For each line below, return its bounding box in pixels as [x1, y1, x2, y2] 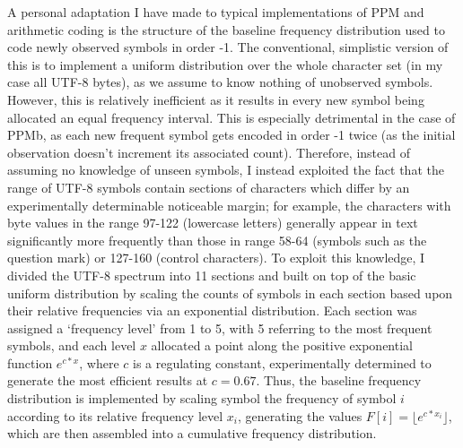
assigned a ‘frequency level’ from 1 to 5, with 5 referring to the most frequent [7, 318, 432, 337]
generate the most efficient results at [7, 371, 208, 390]
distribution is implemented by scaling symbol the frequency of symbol [7, 389, 397, 408]
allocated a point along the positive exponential [151, 336, 413, 355]
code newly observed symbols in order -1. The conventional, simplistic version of [7, 38, 449, 56]
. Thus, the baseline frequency [256, 371, 422, 390]
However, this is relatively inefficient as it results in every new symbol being [7, 90, 424, 108]
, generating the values [237, 406, 363, 425]
